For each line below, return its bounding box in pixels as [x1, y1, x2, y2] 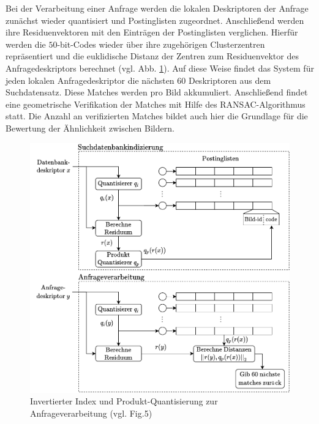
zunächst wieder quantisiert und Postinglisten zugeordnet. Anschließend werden [6, 13, 304, 26]
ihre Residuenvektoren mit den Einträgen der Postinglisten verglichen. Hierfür [6, 26, 298, 39]
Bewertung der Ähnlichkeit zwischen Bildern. [6, 121, 175, 134]
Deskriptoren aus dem [188, 73, 271, 86]
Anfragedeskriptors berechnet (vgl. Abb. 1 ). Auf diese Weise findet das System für [6, 61, 314, 74]
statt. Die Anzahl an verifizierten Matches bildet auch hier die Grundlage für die [6, 110, 308, 122]
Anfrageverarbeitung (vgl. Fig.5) [30, 406, 152, 419]
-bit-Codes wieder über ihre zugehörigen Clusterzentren [57, 37, 265, 50]
